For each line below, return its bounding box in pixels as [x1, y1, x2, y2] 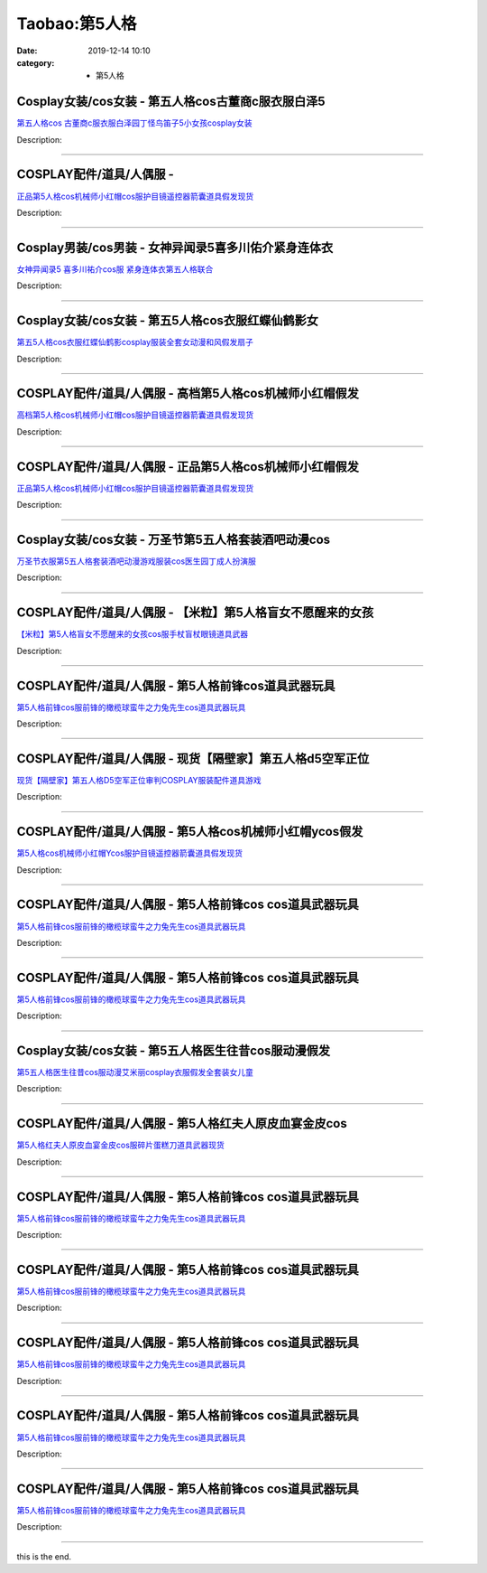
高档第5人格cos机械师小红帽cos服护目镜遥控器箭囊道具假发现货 [16, 409, 254, 420]
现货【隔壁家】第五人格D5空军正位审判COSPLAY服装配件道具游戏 [16, 774, 262, 785]
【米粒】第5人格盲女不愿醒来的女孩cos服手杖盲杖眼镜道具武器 [16, 629, 249, 640]
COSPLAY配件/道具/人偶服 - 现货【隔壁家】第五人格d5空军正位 [16, 751, 370, 766]
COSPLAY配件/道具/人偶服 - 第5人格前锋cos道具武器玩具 [16, 678, 335, 693]
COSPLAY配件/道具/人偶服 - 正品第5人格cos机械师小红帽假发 [16, 459, 360, 474]
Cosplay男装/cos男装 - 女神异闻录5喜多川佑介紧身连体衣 [16, 239, 334, 255]
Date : [16, 45, 38, 56]
